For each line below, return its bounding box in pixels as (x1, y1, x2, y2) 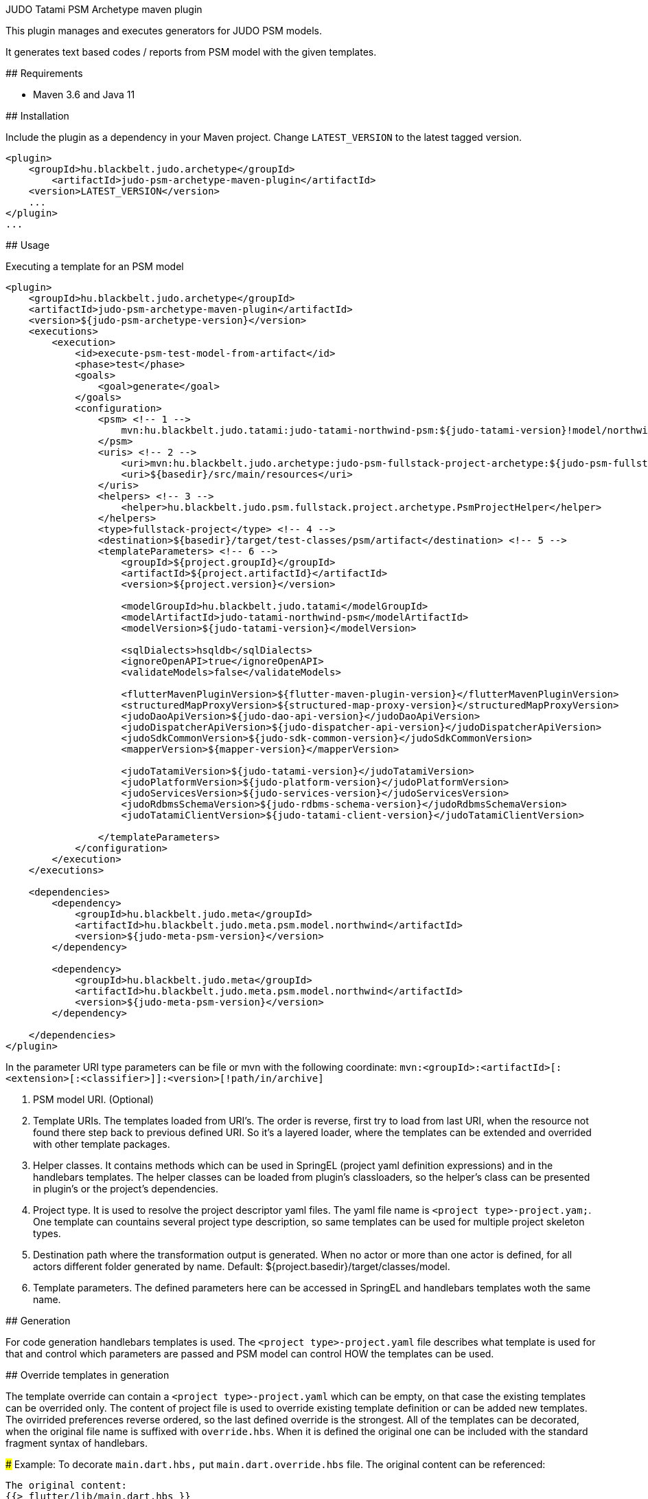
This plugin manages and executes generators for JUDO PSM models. (5, 25, 322, 36)
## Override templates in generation (5, 1369, 170, 1381)
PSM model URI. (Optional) (33, 1093, 154, 1105)
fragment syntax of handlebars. (5, 1437, 148, 1449)
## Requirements (5, 67, 83, 79)
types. (33, 1228, 61, 1239)
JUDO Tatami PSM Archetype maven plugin (5, 3, 202, 15)
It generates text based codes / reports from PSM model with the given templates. (5, 46, 377, 58)
